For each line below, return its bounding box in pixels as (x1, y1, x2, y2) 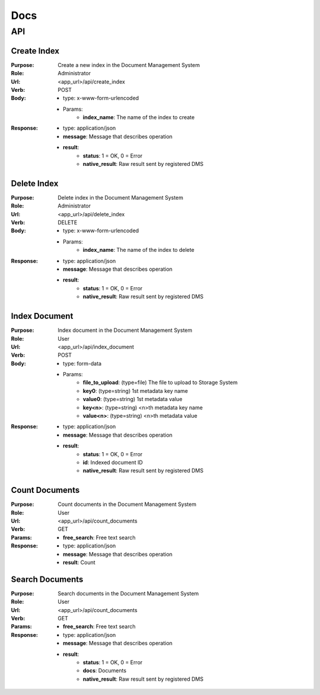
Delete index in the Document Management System (57, 194, 184, 201)
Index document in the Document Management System (57, 326, 193, 334)
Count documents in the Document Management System (57, 501, 197, 508)
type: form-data (63, 360, 102, 367)
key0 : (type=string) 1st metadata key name (83, 387, 188, 394)
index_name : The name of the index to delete (83, 246, 195, 254)
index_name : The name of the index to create (83, 114, 195, 121)
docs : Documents (83, 667, 127, 674)
